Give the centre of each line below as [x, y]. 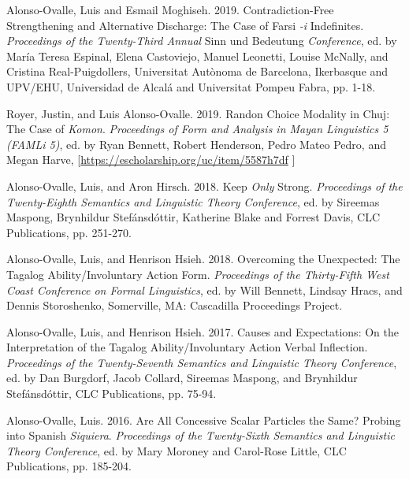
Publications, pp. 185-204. [69, 466]
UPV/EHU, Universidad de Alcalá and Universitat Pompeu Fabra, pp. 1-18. [191, 86]
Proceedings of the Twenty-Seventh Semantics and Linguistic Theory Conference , [202, 362]
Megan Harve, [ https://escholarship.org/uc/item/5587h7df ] [151, 160]
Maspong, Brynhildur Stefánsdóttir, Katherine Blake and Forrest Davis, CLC [193, 217]
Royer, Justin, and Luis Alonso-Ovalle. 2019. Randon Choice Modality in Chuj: [198, 113]
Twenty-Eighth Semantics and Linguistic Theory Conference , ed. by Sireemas [193, 201]
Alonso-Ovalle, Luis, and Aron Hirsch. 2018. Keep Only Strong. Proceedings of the [204, 186]
